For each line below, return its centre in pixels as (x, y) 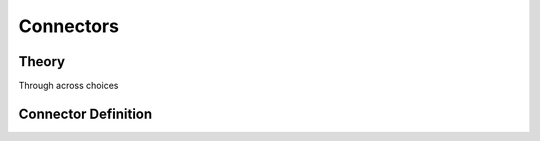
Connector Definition (85, 113)
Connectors (69, 26)
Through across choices (68, 86)
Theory (42, 61)
